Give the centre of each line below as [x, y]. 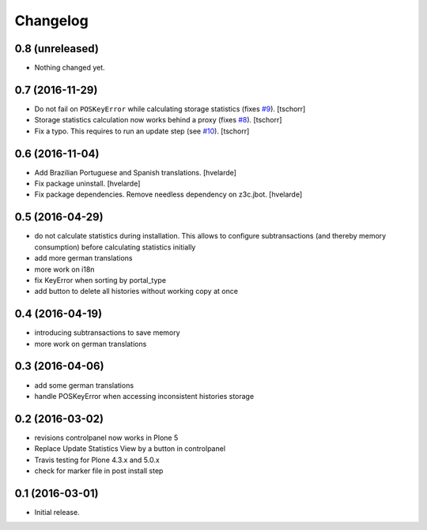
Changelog [51, 21]
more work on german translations [91, 344]
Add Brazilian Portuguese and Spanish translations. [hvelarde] [136, 172]
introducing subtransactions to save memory [108, 333]
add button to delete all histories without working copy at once [136, 291]
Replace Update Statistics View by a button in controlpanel [130, 449]
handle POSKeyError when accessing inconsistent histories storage [144, 396]
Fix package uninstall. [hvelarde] [87, 184]
